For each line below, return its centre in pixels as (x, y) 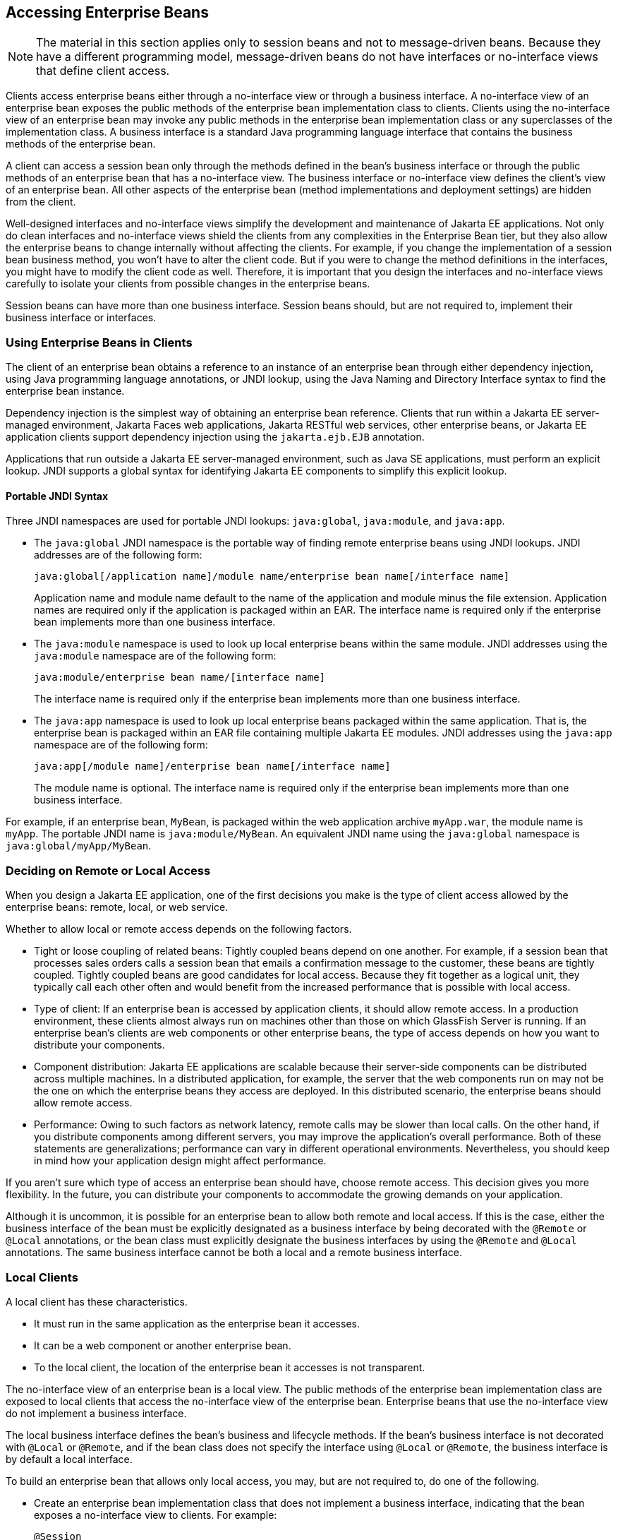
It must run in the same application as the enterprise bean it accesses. (197, 1323)
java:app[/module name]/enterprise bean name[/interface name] (212, 766)
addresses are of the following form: (118, 555)
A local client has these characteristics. (97, 1301)
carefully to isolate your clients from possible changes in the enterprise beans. (188, 284)
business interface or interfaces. (81, 318)
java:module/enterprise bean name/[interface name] (180, 678)
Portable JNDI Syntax (57, 496)
